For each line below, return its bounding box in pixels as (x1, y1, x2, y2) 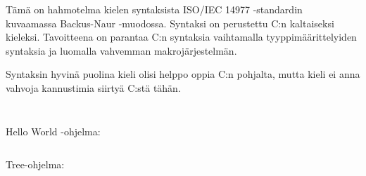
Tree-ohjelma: (6, 157, 65, 172)
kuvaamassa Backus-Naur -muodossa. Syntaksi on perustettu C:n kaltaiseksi (6, 15, 334, 30)
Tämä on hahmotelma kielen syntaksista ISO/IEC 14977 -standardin (6, 2, 303, 16)
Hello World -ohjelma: (6, 123, 101, 138)
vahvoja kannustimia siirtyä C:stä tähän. (6, 80, 181, 95)
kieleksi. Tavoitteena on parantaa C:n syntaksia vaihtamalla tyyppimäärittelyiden (6, 29, 357, 44)
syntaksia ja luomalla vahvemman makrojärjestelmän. (6, 43, 237, 57)
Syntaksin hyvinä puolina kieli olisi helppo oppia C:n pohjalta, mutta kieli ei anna (6, 67, 360, 81)
